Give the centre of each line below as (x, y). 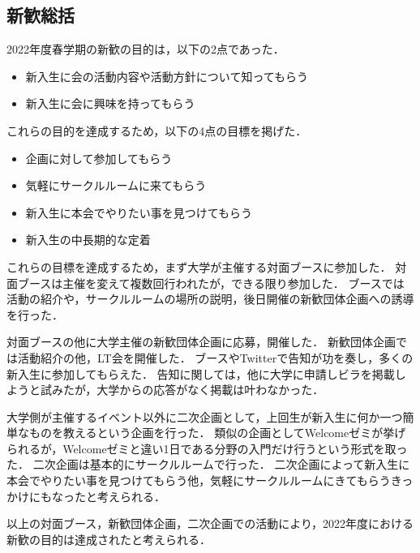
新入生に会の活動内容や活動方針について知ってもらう (167, 76)
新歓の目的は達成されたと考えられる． (109, 539)
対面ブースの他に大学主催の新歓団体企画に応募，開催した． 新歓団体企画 (201, 342)
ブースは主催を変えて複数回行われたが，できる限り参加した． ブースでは (211, 283)
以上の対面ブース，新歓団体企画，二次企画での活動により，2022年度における (210, 523)
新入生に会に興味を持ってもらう (110, 103)
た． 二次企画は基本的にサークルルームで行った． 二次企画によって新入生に (208, 464)
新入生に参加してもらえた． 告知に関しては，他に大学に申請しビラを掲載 (201, 373)
